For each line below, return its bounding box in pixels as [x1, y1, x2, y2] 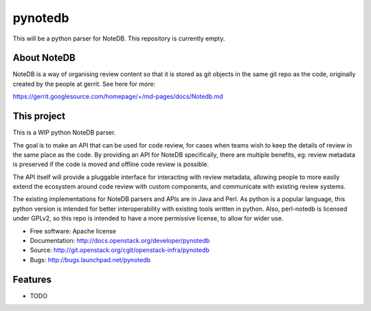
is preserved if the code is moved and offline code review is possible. [12, 160, 210, 168]
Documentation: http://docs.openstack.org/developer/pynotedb [30, 237, 210, 245]
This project [12, 111, 65, 122]
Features [12, 273, 52, 285]
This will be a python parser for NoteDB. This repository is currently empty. [12, 34, 225, 43]
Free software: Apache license [30, 227, 117, 235]
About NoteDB [12, 52, 76, 64]
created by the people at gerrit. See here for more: [12, 80, 156, 88]
